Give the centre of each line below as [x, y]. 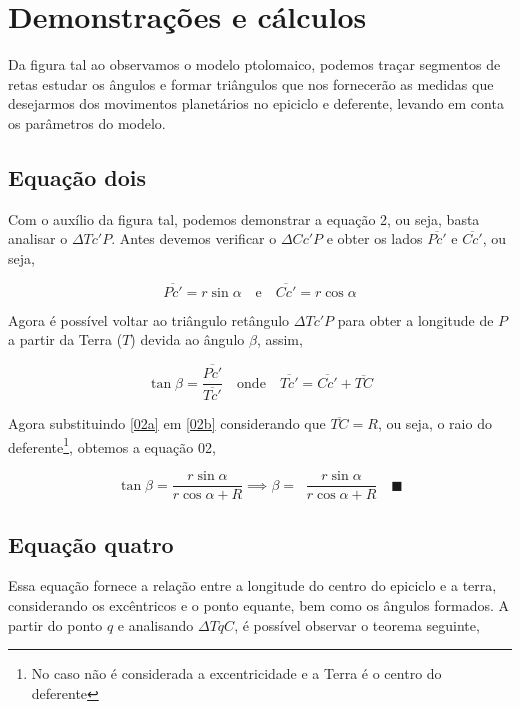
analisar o [38, 238]
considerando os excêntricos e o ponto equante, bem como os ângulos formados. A [259, 604]
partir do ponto [55, 624]
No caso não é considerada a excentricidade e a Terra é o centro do [236, 673]
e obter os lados [374, 238]
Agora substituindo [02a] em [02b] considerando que [167, 423]
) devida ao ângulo [187, 339]
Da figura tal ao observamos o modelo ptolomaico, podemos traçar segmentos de [254, 64]
